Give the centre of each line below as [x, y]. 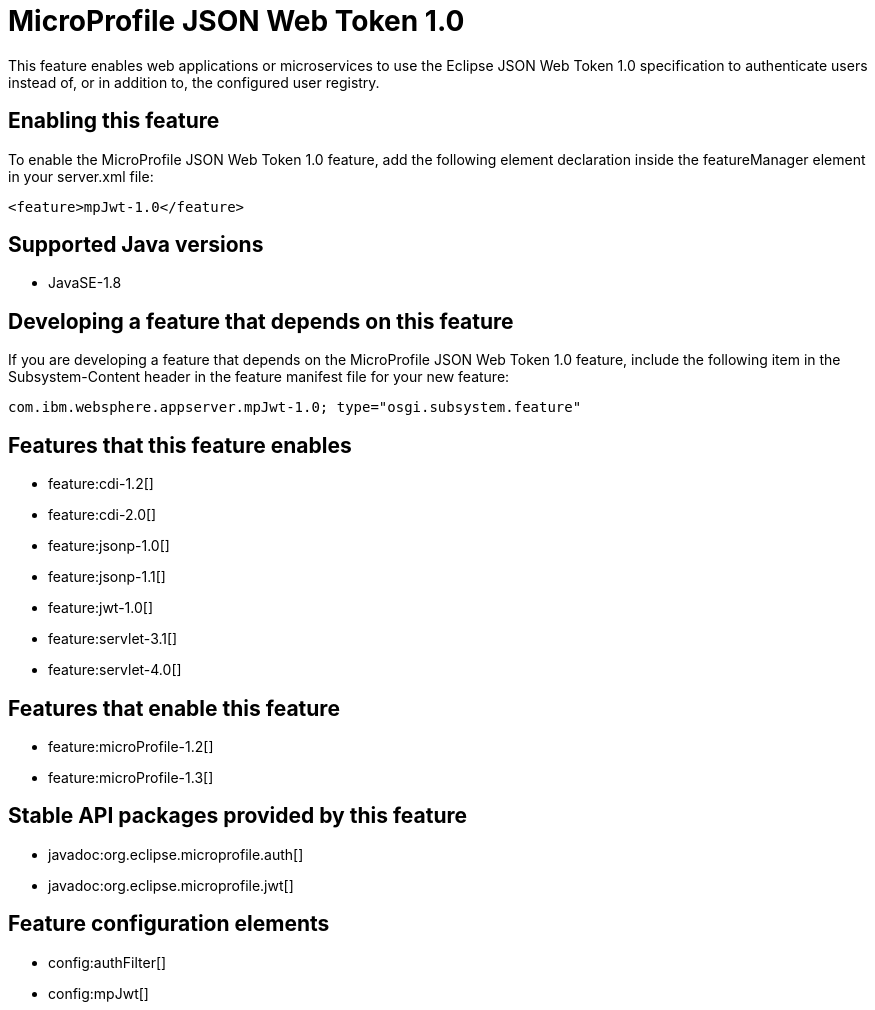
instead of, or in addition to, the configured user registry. [194, 82]
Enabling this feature [114, 121]
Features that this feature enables [180, 445]
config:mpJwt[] [98, 993]
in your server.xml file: [81, 176]
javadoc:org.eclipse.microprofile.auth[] [176, 854]
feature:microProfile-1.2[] [131, 746]
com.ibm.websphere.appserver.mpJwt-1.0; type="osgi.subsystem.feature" [295, 407]
